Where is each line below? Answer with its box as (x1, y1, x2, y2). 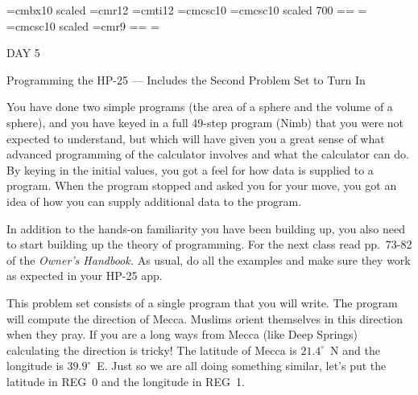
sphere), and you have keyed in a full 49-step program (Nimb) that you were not (6, 113, 404, 130)
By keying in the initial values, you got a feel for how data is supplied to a (6, 161, 374, 178)
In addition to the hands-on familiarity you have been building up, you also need (6, 220, 405, 237)
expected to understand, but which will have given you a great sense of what (6, 130, 385, 146)
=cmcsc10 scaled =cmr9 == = (6, 17, 159, 34)
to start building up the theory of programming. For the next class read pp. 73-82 (6, 236, 412, 253)
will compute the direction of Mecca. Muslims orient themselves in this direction (6, 310, 404, 327)
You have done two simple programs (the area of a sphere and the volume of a (6, 98, 393, 115)
